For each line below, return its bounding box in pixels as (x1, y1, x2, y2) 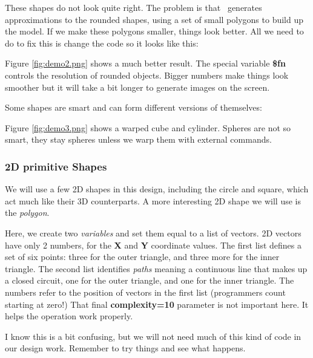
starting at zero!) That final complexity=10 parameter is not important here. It (5, 298, 309, 310)
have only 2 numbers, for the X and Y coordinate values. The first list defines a (5, 238, 302, 251)
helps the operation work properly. (5, 310, 133, 322)
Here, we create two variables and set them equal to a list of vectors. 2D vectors (5, 226, 301, 239)
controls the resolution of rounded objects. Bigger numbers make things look (5, 68, 289, 81)
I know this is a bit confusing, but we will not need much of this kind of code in (5, 330, 301, 342)
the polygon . (5, 206, 50, 219)
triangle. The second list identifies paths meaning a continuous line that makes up (5, 262, 308, 275)
